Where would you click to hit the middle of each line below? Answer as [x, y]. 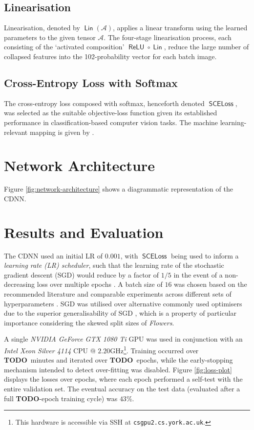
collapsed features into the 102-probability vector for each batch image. [110, 56]
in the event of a [198, 274]
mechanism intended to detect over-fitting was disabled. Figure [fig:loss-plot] [118, 369]
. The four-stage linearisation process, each [168, 37]
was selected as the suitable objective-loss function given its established [111, 113]
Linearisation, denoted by [42, 28]
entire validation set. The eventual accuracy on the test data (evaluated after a [122, 388]
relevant [16, 132]
